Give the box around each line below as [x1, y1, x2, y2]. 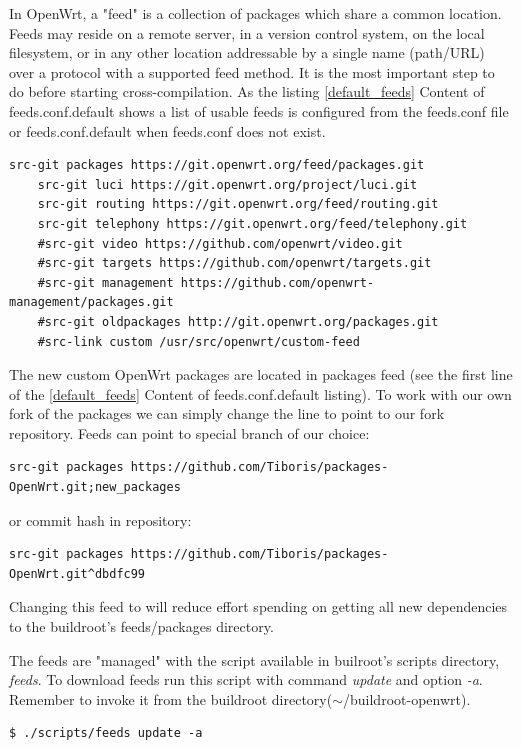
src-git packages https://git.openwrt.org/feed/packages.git [9, 158, 425, 173]
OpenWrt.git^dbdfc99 [9, 566, 146, 581]
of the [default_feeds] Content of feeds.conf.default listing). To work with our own [9, 383, 512, 404]
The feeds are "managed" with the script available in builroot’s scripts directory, [9, 649, 500, 670]
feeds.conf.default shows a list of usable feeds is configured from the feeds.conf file [9, 100, 509, 121]
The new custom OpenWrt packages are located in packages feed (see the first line [9, 364, 513, 385]
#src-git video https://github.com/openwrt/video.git [37, 236, 403, 251]
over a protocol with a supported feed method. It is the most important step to [9, 61, 495, 82]
